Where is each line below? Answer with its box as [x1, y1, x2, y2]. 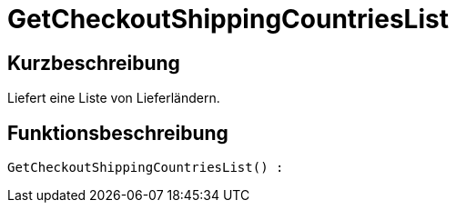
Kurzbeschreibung [7, 51, 180, 75]
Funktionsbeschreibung [7, 121, 228, 145]
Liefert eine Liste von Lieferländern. [7, 90, 220, 106]
